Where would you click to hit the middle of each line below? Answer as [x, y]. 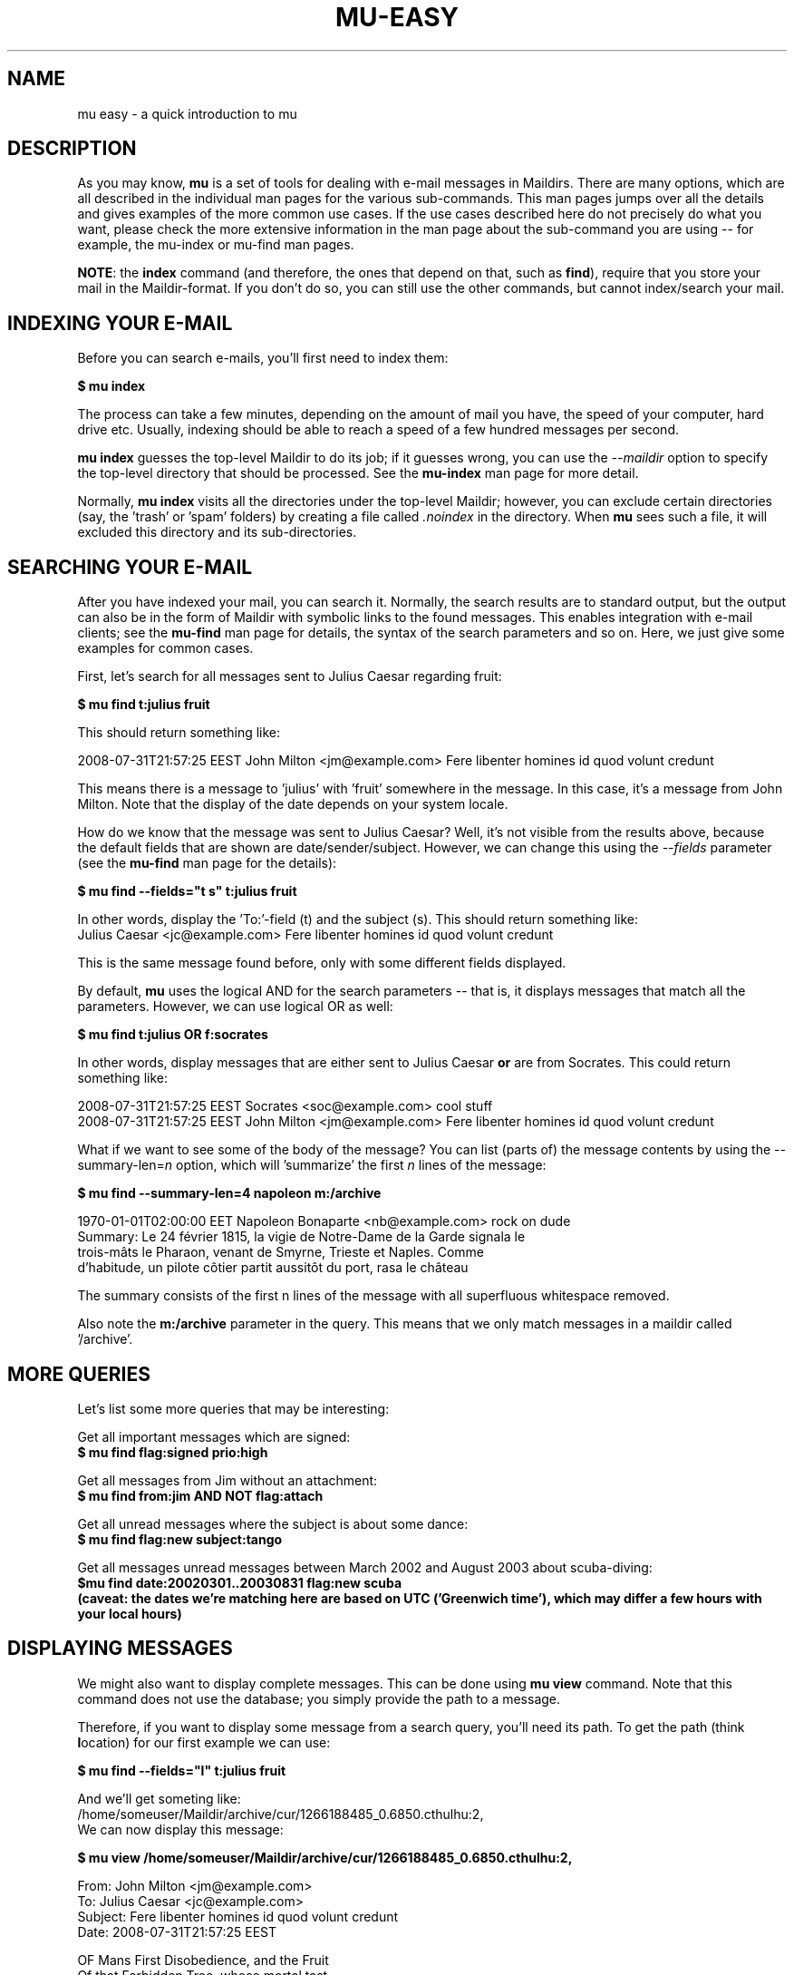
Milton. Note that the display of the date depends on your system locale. [293, 804]
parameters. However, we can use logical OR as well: [235, 1007]
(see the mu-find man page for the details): [207, 863]
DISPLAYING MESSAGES [120, 1649]
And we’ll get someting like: [159, 1798]
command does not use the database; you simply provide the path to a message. [319, 1698]
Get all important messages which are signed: [214, 1436]
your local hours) [130, 1613]
